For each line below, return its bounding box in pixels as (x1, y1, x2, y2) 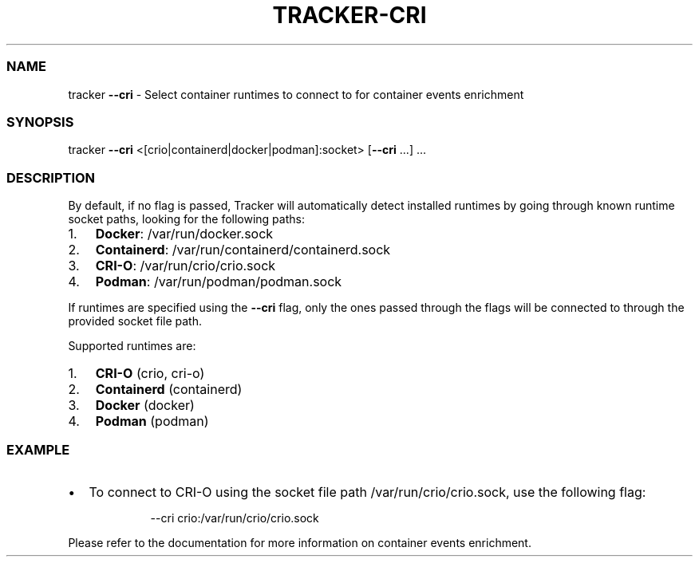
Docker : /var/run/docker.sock (95, 226, 274, 242)
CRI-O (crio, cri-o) (95, 365, 205, 381)
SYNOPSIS (6, 113, 74, 130)
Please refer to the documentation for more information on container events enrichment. (68, 535, 531, 549)
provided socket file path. (68, 314, 202, 328)
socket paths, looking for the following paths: (68, 212, 305, 226)
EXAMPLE (6, 442, 70, 459)
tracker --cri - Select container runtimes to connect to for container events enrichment (68, 87, 524, 101)
